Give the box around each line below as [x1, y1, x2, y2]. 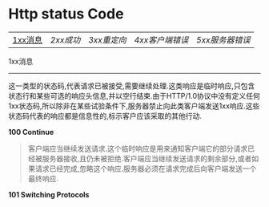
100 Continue [8, 127, 54, 136]
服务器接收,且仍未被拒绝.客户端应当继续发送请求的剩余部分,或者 [42, 153, 252, 163]
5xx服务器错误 [195, 34, 251, 45]
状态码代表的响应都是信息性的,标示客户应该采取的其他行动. [8, 111, 203, 120]
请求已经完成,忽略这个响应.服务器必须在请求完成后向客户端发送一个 [34, 164, 257, 173]
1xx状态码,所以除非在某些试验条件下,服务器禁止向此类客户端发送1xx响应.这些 [8, 101, 260, 111]
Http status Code [8, 5, 124, 23]
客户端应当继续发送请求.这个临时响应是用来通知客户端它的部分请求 [27, 144, 248, 153]
